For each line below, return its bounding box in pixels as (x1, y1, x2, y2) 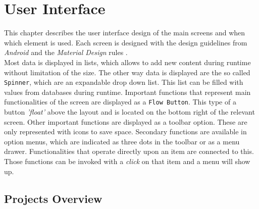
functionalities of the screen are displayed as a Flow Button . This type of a (4, 96, 236, 107)
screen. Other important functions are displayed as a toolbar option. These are (4, 116, 247, 127)
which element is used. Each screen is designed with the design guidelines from (4, 37, 247, 47)
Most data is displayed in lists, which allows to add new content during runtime (4, 57, 251, 67)
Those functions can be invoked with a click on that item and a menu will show (4, 155, 250, 166)
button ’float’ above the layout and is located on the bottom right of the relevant (4, 107, 255, 117)
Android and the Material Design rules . (4, 47, 128, 58)
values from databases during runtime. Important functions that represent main (4, 86, 251, 97)
